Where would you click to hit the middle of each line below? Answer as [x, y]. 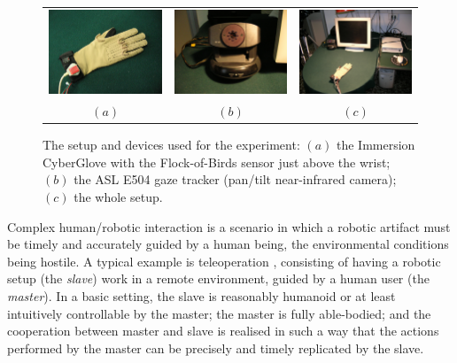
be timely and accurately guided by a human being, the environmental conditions [228, 244]
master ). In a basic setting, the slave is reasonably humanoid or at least [201, 296]
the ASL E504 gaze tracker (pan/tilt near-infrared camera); [235, 179]
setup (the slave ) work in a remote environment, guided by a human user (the [218, 278]
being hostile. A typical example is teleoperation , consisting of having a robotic [224, 261]
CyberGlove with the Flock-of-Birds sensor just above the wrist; [217, 162]
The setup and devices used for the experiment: [171, 145]
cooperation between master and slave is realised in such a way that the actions [223, 331]
